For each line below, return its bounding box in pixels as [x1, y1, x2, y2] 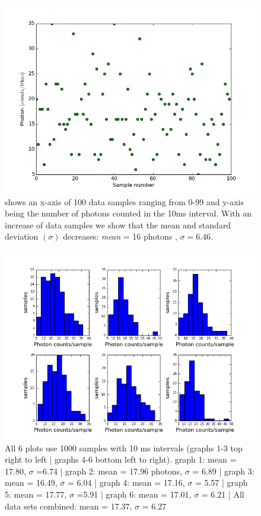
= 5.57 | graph [195, 476, 248, 489]
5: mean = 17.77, [5, 488, 67, 500]
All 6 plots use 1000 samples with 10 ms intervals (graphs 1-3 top [5, 441, 243, 454]
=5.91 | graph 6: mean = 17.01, [77, 488, 192, 500]
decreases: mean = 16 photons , [63, 230, 177, 243]
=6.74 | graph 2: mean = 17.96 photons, [36, 464, 183, 477]
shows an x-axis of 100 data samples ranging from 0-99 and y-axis [5, 195, 244, 208]
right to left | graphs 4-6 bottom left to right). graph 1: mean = [5, 453, 237, 466]
